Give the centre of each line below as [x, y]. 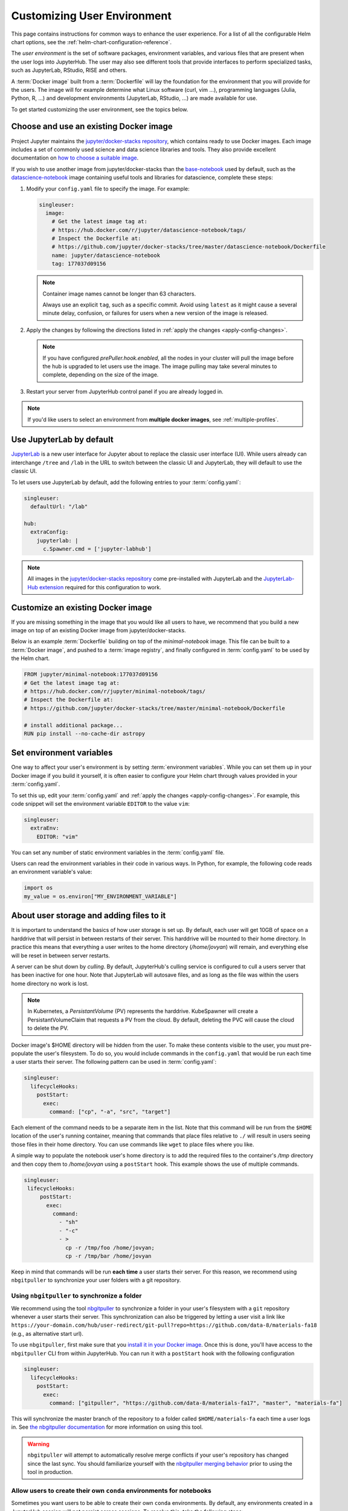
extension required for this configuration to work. [100, 587]
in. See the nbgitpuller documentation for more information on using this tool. [107, 1427]
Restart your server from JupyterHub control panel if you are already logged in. [125, 391]
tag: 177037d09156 [79, 264]
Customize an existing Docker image [82, 607]
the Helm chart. [31, 658]
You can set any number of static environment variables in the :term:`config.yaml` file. [118, 852]
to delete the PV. [48, 1028]
